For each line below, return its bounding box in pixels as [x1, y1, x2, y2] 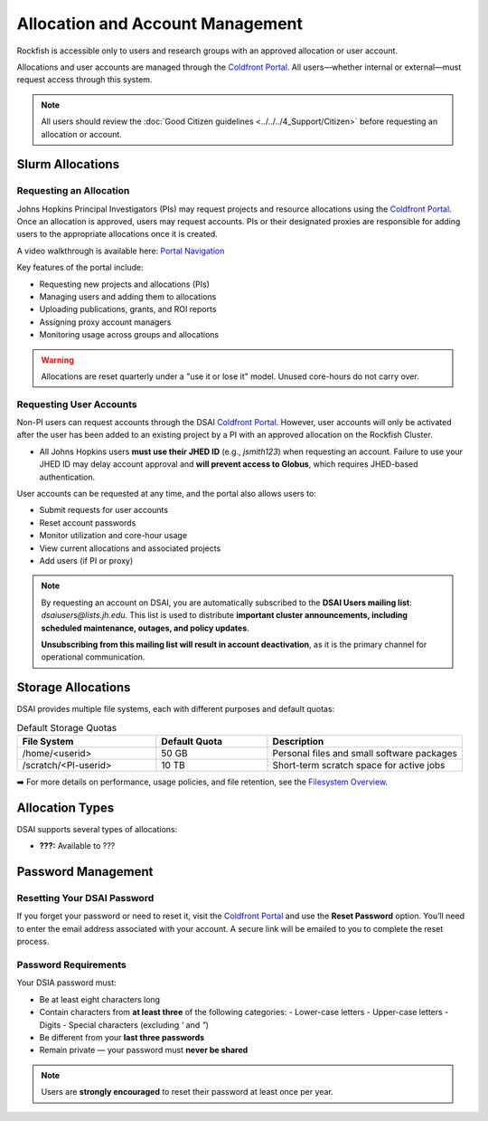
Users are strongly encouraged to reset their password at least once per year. [41, 1087, 333, 1097]
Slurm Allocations [16, 157, 120, 172]
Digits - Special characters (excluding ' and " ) [39, 1019, 210, 1031]
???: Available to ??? [39, 841, 116, 851]
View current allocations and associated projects [39, 543, 221, 554]
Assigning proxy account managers [39, 317, 172, 328]
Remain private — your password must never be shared [39, 1045, 249, 1056]
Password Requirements [16, 959, 127, 972]
